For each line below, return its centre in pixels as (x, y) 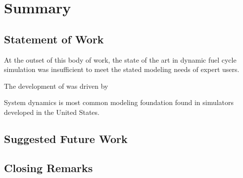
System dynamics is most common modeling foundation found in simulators (119, 102)
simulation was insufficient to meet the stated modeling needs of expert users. (122, 69)
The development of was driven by (56, 86)
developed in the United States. (52, 112)
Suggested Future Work (66, 138)
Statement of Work (54, 39)
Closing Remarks (49, 167)
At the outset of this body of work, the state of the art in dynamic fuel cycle (120, 59)
